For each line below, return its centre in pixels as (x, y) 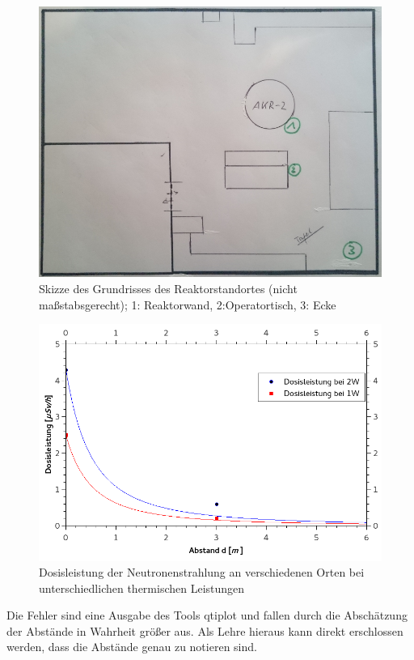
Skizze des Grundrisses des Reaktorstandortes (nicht (168, 289)
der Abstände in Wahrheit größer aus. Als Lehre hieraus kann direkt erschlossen (205, 630)
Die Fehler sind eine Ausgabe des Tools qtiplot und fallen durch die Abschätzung (207, 615)
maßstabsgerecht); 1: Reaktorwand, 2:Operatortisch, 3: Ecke (188, 304)
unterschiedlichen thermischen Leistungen (142, 588)
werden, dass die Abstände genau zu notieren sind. (132, 647)
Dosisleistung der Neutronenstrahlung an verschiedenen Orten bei (202, 572)
